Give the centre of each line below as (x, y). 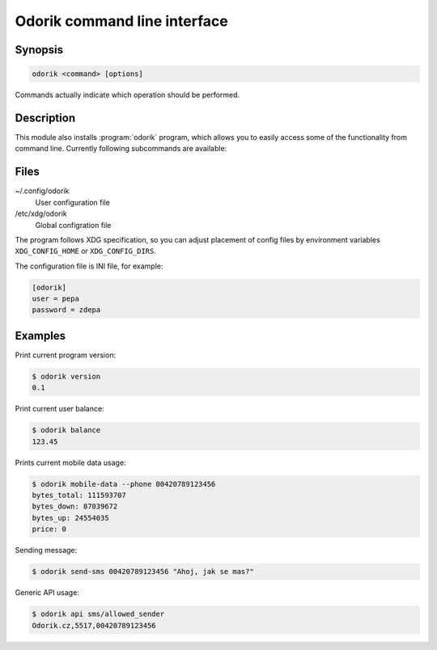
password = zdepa (66, 310)
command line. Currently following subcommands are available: (121, 149)
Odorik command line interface (121, 21)
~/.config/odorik (42, 191)
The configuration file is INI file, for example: (89, 266)
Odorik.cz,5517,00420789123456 (94, 625)
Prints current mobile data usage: (70, 462)
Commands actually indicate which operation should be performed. (127, 95)
